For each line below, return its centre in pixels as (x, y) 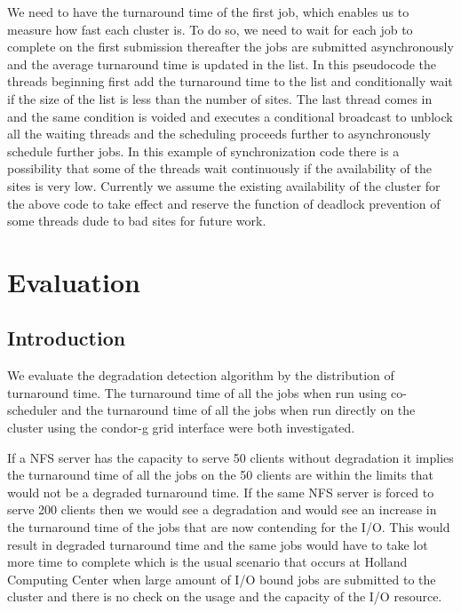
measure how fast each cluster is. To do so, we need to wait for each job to (210, 29)
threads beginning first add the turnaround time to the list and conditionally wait (230, 81)
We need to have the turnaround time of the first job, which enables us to (208, 12)
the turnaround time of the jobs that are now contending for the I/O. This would (229, 527)
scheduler (32, 410)
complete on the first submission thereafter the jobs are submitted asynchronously (230, 47)
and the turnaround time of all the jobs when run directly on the (238, 410)
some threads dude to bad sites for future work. (137, 221)
